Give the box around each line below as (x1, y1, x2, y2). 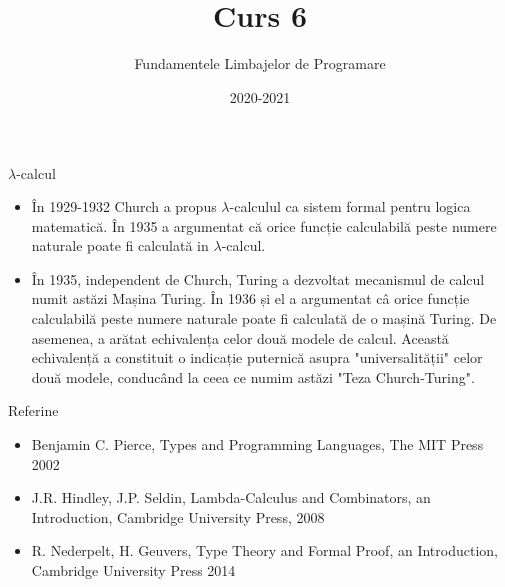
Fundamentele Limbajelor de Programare (134, 53, 386, 74)
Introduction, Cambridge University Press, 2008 (31, 506, 325, 527)
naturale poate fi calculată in (31, 235, 209, 256)
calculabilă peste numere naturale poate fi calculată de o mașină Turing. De (31, 308, 497, 329)
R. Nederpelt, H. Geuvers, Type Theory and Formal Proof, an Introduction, (31, 540, 498, 561)
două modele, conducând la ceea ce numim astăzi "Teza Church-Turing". (31, 366, 475, 387)
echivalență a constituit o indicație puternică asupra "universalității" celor (31, 347, 483, 368)
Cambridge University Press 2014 (31, 560, 236, 580)
